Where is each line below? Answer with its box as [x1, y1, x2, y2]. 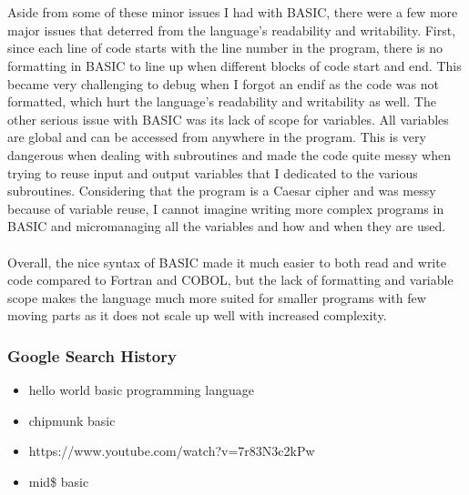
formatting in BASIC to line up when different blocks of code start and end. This [7, 56, 462, 75]
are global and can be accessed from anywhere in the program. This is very [7, 127, 426, 146]
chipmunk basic [28, 410, 116, 429]
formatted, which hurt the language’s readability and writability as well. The [7, 92, 436, 111]
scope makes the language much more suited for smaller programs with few [7, 288, 426, 307]
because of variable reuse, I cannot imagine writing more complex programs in [7, 198, 444, 217]
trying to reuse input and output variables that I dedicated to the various [7, 163, 418, 182]
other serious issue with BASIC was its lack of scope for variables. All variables [7, 109, 449, 128]
